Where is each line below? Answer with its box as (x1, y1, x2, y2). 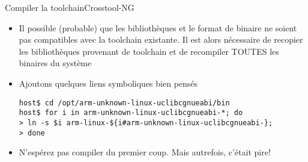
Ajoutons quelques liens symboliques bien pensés (19, 76, 198, 89)
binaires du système (19, 57, 92, 69)
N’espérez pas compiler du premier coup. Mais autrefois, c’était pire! (19, 146, 271, 158)
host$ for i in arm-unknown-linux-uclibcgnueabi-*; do (19, 108, 243, 117)
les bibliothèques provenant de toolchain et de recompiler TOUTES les (19, 45, 279, 57)
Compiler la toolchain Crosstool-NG (5, 1, 134, 13)
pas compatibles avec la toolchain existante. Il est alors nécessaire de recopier (19, 33, 303, 46)
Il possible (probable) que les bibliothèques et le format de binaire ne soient (19, 21, 297, 34)
